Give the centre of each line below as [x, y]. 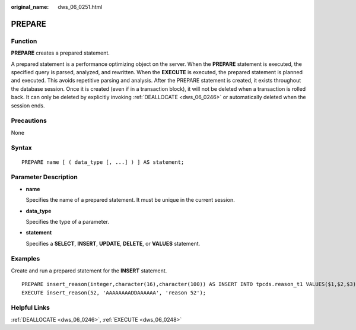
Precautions [29, 120]
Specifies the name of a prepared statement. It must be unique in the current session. [130, 200]
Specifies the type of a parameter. [67, 221]
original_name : [30, 7]
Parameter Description [44, 177]
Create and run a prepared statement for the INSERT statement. [89, 271]
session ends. [28, 105]
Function [24, 41]
